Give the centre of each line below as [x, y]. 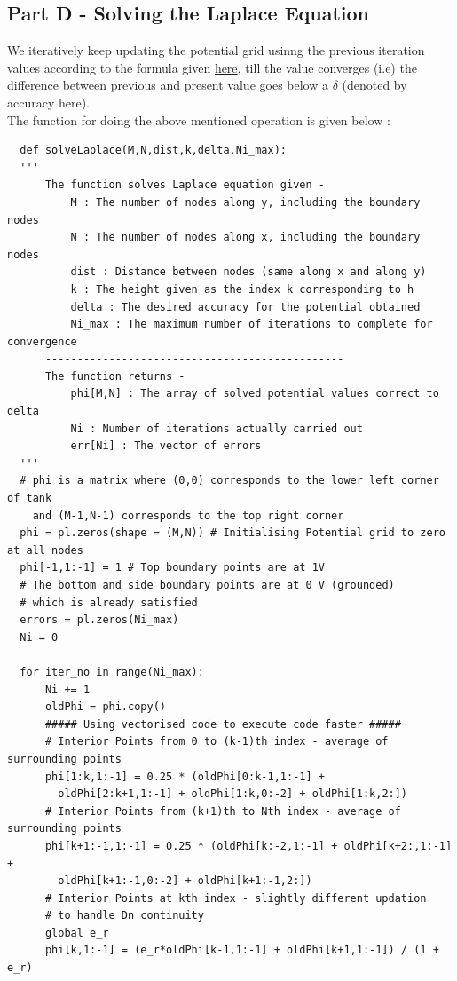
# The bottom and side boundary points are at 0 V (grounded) [207, 585]
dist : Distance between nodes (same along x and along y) [248, 272]
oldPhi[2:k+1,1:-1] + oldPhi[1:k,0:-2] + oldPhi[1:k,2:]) [233, 794]
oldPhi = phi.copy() [105, 707]
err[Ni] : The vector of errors [166, 446]
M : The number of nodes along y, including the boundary [245, 202]
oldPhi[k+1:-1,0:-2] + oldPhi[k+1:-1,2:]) [185, 881]
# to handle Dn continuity [124, 916]
